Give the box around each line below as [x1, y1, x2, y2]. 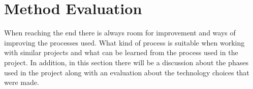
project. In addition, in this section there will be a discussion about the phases [4, 57, 248, 67]
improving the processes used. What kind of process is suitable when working [4, 37, 245, 48]
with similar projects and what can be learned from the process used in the [4, 47, 238, 58]
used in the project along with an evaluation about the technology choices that [4, 67, 249, 77]
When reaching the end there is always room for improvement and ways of [4, 27, 236, 38]
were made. [4, 77, 39, 87]
